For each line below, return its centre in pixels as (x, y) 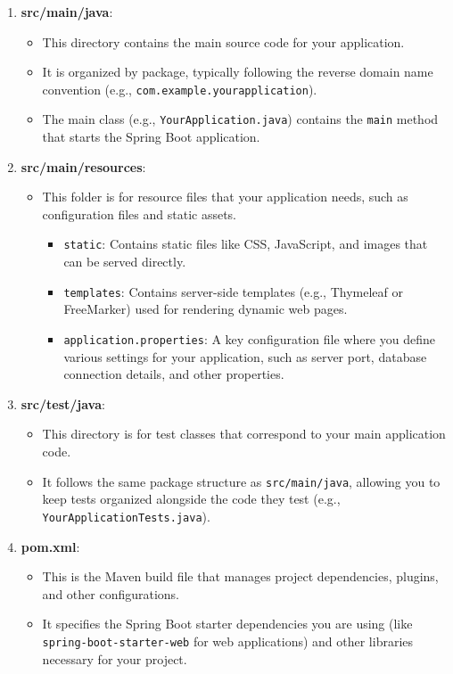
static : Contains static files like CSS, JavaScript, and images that (246, 244)
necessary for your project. (115, 658)
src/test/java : (63, 403)
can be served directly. (125, 262)
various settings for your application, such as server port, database (245, 356)
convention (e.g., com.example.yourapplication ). (180, 89)
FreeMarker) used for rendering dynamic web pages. (206, 309)
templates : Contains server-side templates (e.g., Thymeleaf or (233, 291)
